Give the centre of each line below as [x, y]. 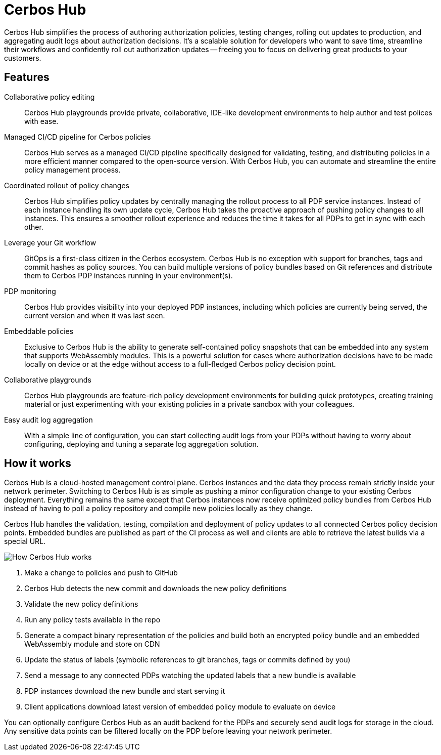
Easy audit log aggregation [48, 420]
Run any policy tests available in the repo [92, 620]
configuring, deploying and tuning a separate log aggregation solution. [141, 444]
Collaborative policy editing [50, 97]
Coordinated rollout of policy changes [67, 185]
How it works [38, 464]
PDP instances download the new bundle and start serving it [125, 691]
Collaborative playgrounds [48, 380]
